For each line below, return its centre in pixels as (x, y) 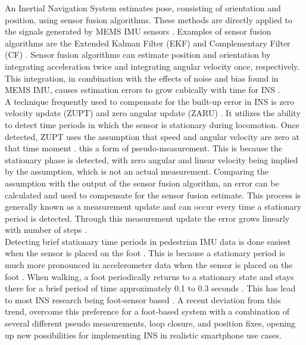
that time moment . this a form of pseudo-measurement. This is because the (143, 148)
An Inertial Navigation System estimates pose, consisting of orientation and (143, 8)
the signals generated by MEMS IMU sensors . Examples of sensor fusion (138, 31)
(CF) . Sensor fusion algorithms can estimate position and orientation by (138, 55)
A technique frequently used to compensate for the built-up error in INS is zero (150, 101)
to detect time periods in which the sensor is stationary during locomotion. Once (152, 124)
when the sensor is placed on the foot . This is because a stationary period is (145, 253)
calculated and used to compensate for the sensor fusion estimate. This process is (153, 195)
